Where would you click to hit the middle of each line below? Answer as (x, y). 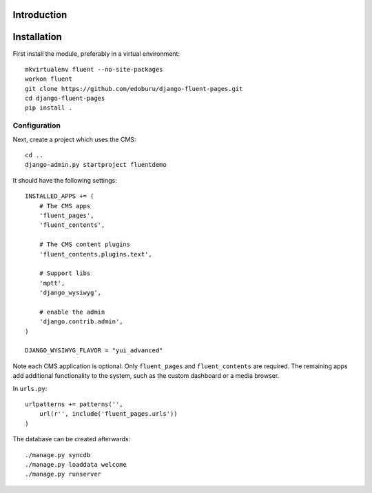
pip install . (49, 108)
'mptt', (52, 283)
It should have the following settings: (65, 180)
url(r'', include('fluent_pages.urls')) (108, 414)
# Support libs (65, 273)
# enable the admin (72, 312)
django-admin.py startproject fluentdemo (96, 165)
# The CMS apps (65, 206)
